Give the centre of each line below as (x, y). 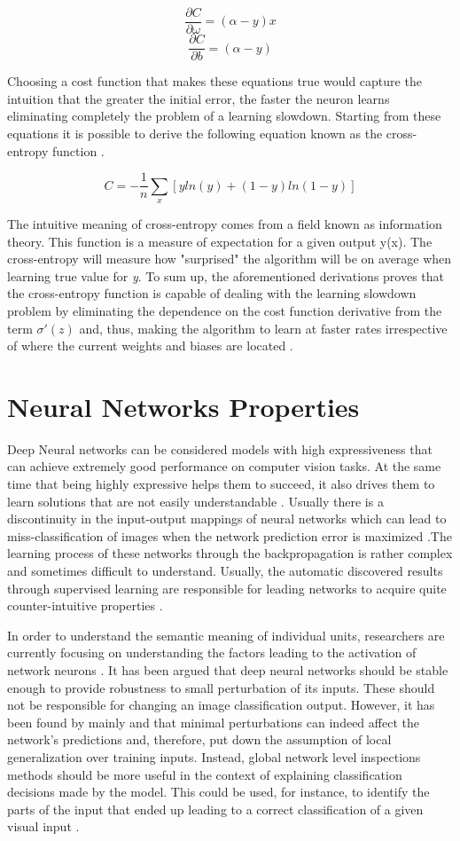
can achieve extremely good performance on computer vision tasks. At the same (224, 466)
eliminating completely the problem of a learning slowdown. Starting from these (224, 116)
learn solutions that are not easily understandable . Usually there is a (195, 501)
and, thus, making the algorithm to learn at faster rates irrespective (263, 328)
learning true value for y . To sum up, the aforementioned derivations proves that (226, 275)
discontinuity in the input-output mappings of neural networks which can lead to (227, 519)
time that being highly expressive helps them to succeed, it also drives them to (221, 484)
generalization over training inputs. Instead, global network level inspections (214, 756)
